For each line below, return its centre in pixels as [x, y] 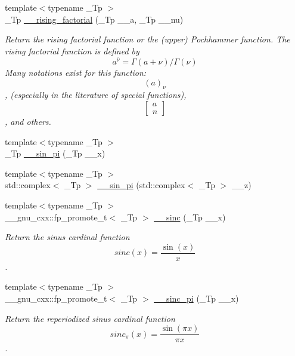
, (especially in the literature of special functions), [96, 95]
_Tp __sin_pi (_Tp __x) [55, 153]
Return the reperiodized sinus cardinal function [90, 318]
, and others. [28, 121]
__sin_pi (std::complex [141, 185]
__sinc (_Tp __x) [190, 217]
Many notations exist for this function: [76, 73]
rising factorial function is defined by [72, 50]
